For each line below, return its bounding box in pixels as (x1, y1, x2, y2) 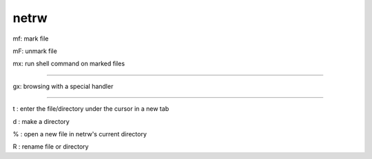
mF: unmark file (12, 47, 58, 55)
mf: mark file (12, 34, 49, 43)
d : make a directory (12, 117, 70, 125)
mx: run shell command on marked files (12, 59, 125, 68)
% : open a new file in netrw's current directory (12, 129, 147, 138)
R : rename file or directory (12, 142, 89, 151)
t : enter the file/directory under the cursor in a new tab (12, 105, 169, 113)
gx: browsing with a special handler (12, 82, 114, 90)
